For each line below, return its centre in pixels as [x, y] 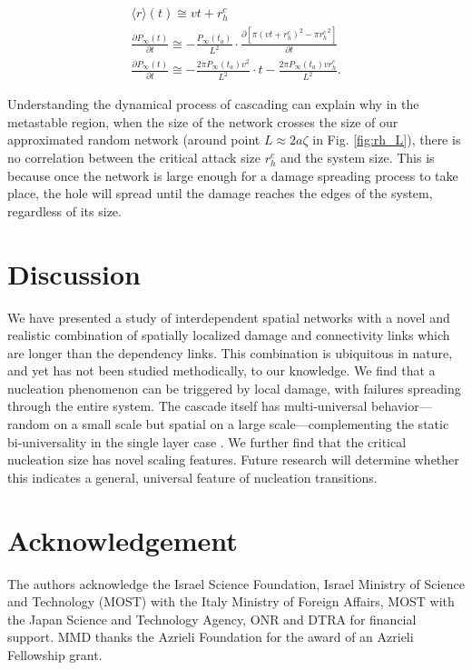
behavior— [402, 406]
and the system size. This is [358, 158]
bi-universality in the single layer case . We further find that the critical [207, 441]
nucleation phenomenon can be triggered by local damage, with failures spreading [234, 388]
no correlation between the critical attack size [134, 158]
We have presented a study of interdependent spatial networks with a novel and [229, 317]
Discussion [74, 273]
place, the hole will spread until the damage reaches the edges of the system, [220, 193]
